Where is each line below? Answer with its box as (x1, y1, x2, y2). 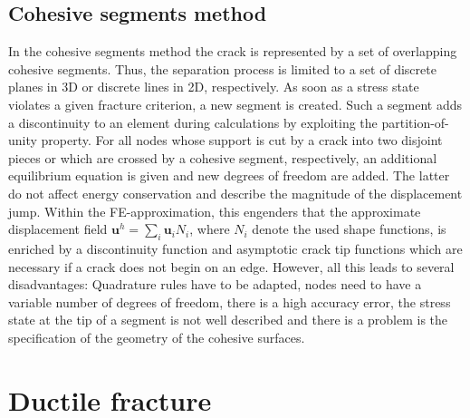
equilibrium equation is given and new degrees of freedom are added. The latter (8, 166, 450, 185)
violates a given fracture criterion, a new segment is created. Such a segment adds (8, 94, 463, 113)
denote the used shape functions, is (252, 219, 446, 238)
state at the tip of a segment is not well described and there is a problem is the (8, 310, 448, 329)
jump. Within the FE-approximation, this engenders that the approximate (8, 201, 421, 220)
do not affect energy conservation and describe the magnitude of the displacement (8, 183, 463, 202)
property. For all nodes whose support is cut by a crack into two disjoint (41, 131, 443, 150)
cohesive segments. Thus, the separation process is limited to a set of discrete (8, 59, 436, 78)
